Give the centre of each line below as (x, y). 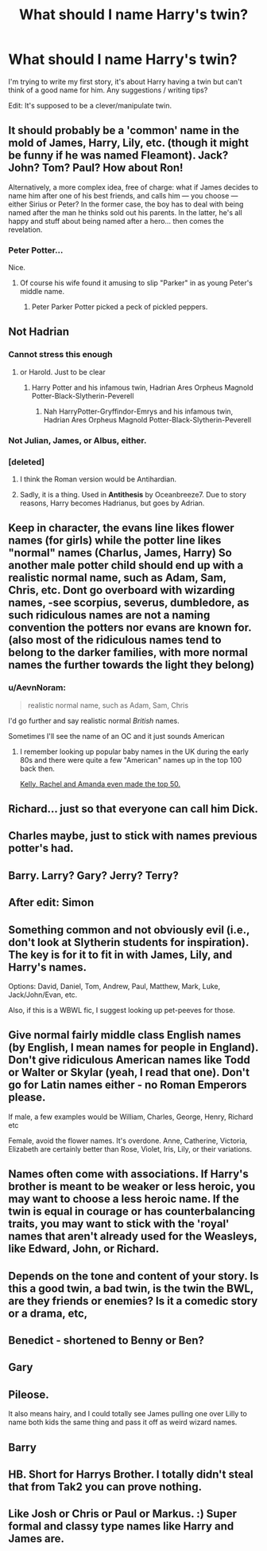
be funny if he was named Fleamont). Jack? (118, 156)
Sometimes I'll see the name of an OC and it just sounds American (116, 736)
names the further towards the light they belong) (132, 665)
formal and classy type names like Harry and (121, 1527)
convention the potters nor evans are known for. (130, 628)
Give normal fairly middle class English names (125, 1035)
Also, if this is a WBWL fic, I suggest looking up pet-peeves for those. (122, 1011)
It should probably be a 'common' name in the (124, 130)
